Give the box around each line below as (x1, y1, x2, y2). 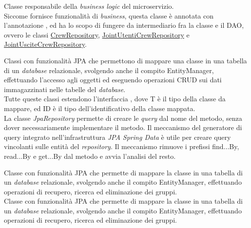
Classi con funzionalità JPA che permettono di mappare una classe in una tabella (4, 55, 247, 65)
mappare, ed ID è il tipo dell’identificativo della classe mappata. (4, 103, 195, 113)
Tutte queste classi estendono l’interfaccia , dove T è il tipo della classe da (4, 94, 226, 104)
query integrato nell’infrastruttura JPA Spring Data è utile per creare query (4, 132, 231, 142)
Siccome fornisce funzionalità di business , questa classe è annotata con (4, 10, 214, 20)
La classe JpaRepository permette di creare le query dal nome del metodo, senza (4, 113, 242, 123)
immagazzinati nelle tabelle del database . (4, 84, 126, 94)
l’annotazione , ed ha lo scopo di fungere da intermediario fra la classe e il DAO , (4, 20, 244, 30)
